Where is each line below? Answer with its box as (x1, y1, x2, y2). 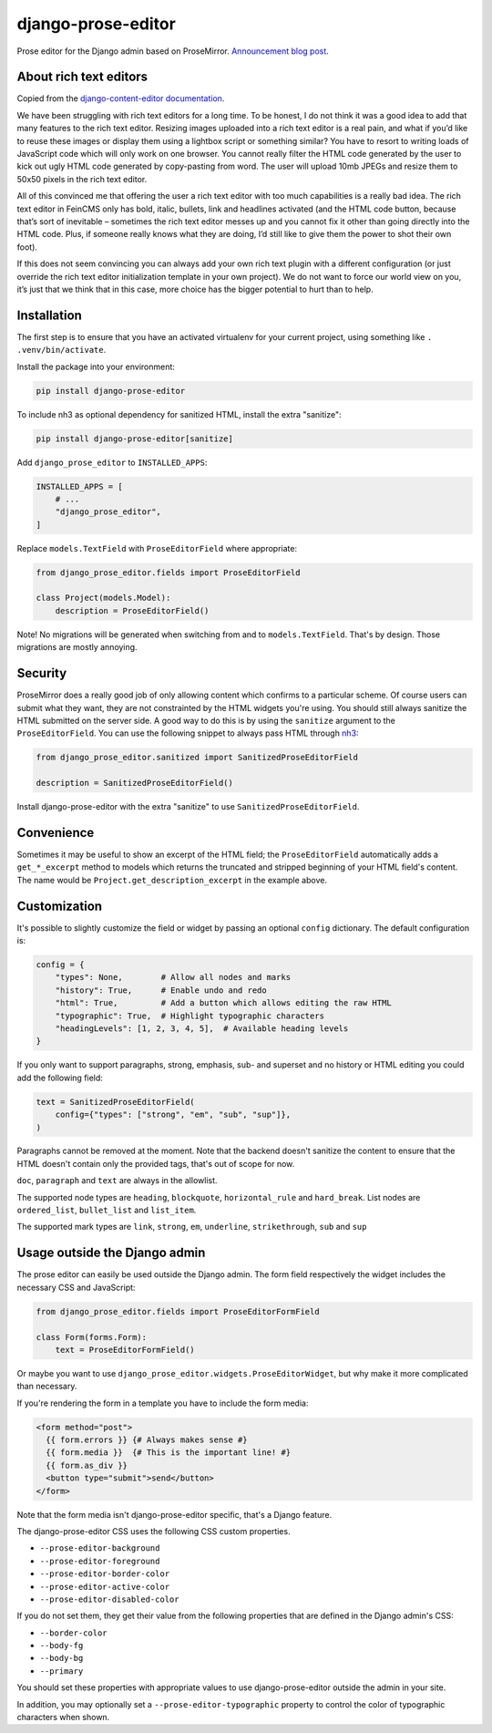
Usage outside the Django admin (16, 1245, 206, 1261)
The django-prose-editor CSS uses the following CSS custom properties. (16, 1525, 291, 1536)
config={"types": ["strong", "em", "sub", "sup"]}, (55, 1109, 292, 1120)
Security (16, 665, 67, 681)
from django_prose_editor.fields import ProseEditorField (36, 567, 301, 578)
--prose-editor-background (39, 1543, 160, 1553)
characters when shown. (16, 1712, 110, 1723)
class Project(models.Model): (36, 593, 171, 603)
